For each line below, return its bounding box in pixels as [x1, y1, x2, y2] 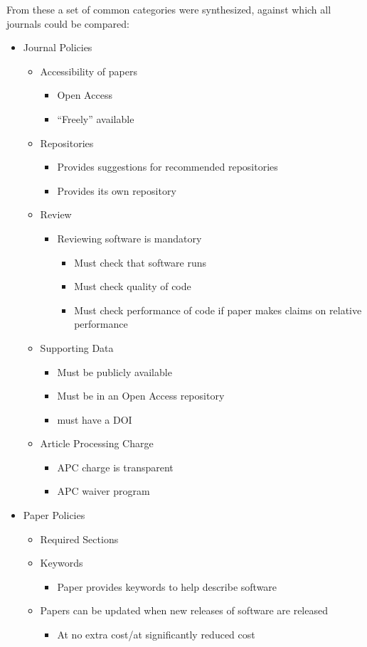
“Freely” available [57, 111, 134, 126]
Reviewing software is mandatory [57, 230, 202, 245]
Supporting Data [40, 340, 114, 355]
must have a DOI [57, 412, 132, 427]
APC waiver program [57, 483, 150, 498]
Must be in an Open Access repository [57, 388, 225, 403]
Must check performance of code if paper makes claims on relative [74, 302, 362, 317]
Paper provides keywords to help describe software [57, 579, 277, 594]
